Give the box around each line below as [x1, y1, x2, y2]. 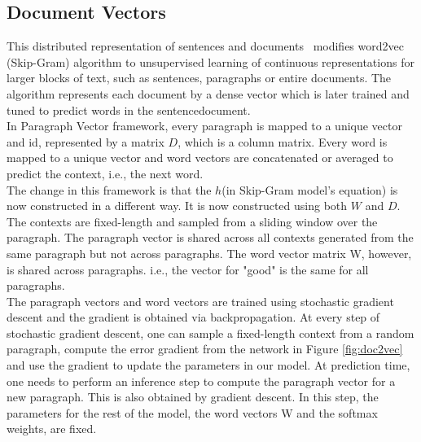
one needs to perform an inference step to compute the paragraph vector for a [7, 372, 396, 389]
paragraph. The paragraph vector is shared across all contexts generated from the [7, 229, 414, 246]
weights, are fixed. [7, 420, 97, 437]
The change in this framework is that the [7, 181, 212, 198]
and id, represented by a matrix [7, 133, 164, 150]
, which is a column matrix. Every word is [178, 133, 388, 150]
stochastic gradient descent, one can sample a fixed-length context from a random [7, 324, 414, 341]
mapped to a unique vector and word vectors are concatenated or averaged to [7, 149, 393, 166]
